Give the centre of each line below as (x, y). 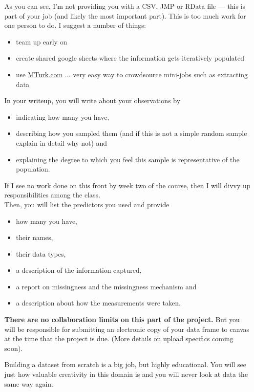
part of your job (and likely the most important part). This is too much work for (125, 15)
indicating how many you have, (63, 117)
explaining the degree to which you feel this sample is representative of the (128, 159)
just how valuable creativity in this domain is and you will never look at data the (126, 374)
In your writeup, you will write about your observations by (93, 100)
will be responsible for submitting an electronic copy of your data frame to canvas (127, 329)
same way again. (29, 383)
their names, (34, 237)
